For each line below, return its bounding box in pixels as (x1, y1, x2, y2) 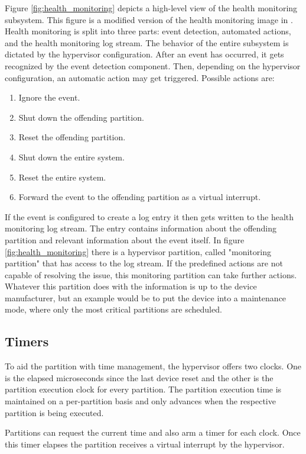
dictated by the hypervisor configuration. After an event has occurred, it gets (5, 48, 284, 60)
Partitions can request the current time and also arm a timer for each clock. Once (5, 426, 301, 439)
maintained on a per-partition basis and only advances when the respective (5, 395, 276, 407)
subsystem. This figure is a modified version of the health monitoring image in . (5, 13, 293, 25)
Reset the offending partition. (18, 131, 126, 143)
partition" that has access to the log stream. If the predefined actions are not (5, 257, 283, 269)
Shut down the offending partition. (18, 111, 144, 123)
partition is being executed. (5, 406, 104, 418)
